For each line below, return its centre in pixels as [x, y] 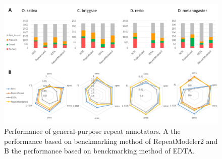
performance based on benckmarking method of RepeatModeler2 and [111, 141]
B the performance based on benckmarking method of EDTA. [100, 151]
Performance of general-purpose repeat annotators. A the [92, 131]
